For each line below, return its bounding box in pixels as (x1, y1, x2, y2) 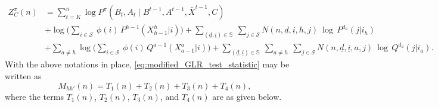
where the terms (5, 90, 64, 102)
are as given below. (212, 90, 282, 102)
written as (5, 69, 42, 82)
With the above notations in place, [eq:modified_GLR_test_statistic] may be (5, 58, 290, 70)
